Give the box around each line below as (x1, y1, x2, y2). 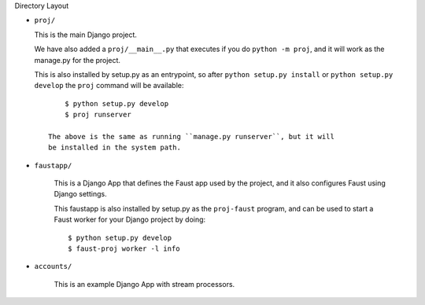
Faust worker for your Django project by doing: (54, 215, 206, 224)
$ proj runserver (64, 110, 131, 119)
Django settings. (54, 189, 107, 199)
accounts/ (34, 262, 72, 271)
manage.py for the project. (34, 55, 121, 64)
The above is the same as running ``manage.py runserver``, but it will (48, 132, 334, 141)
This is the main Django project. (34, 30, 138, 39)
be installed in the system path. (48, 143, 181, 152)
